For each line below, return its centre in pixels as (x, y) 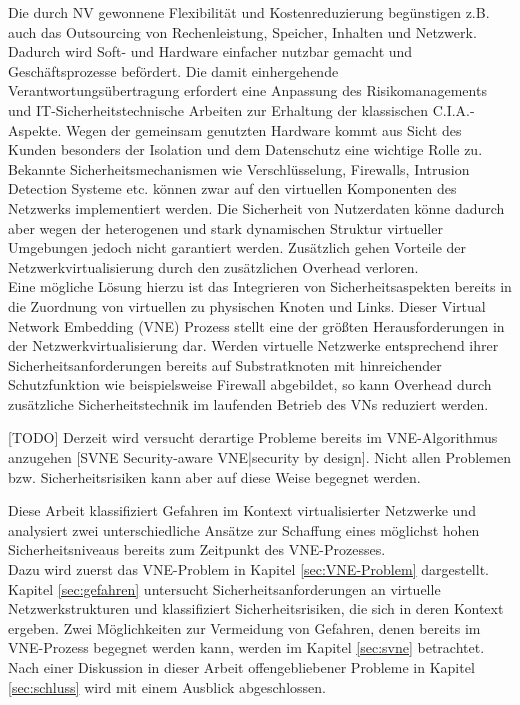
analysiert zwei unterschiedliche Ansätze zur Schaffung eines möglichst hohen (244, 529)
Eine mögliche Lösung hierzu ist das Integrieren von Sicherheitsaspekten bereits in (260, 286)
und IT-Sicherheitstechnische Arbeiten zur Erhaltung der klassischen (218, 109)
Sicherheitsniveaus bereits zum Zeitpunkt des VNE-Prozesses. (197, 549)
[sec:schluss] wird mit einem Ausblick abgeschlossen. (167, 686)
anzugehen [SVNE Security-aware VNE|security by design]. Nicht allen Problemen (259, 457)
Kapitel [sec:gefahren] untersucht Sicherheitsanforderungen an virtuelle (224, 588)
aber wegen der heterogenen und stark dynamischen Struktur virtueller (225, 227)
